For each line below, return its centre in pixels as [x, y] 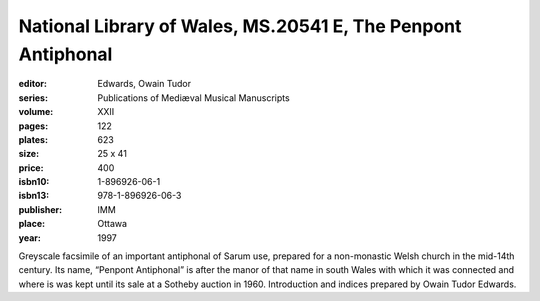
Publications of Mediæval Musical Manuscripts [193, 97]
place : [32, 224]
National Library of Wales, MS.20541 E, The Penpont [240, 26]
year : [30, 237]
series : [33, 97]
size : [29, 154]
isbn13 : [34, 196]
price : [31, 167]
